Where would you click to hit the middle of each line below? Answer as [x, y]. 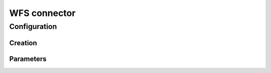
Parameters [28, 59]
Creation [23, 43]
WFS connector [42, 13]
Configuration [33, 26]
